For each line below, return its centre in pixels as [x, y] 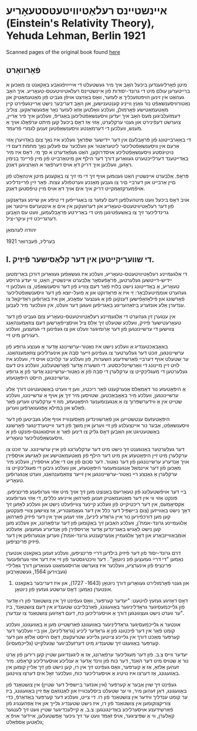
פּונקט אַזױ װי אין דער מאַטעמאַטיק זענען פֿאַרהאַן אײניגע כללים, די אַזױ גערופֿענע [92, 498]
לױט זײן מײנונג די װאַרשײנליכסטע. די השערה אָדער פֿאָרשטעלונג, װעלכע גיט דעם [93, 365]
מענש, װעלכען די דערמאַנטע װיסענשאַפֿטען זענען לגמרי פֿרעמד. [74, 128]
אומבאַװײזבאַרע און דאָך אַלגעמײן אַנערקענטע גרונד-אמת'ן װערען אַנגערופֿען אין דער [96, 535]
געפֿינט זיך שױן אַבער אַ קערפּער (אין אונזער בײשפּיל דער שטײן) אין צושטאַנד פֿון [91, 684]
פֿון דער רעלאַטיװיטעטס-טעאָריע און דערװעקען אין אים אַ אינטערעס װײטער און [90, 206]
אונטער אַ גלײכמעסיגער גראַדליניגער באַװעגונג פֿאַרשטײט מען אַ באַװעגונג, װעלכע [93, 624]
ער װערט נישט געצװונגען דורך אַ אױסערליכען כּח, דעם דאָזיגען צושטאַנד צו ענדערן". [95, 613]
